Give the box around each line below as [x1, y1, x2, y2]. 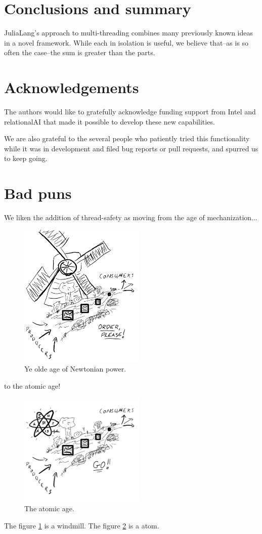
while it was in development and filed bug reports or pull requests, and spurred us [4, 143, 258, 153]
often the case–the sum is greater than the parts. [4, 47, 155, 58]
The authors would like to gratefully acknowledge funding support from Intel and [4, 106, 256, 117]
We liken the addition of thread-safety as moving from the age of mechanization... [4, 212, 257, 223]
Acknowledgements [4, 77, 139, 98]
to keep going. [4, 153, 48, 163]
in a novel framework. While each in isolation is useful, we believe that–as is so [4, 37, 249, 48]
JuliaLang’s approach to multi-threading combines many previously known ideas [4, 27, 253, 38]
